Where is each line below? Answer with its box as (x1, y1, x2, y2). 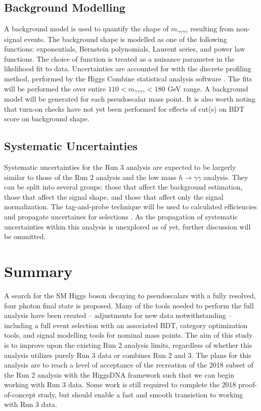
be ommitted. (4, 231, 46, 242)
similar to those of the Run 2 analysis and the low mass (4, 171, 177, 182)
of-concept (4, 389, 36, 399)
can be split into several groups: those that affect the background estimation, (4, 181, 243, 192)
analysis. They (203, 171, 248, 182)
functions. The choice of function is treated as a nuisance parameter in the (4, 53, 235, 64)
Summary (4, 261, 73, 281)
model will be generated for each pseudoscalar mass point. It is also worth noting (4, 94, 255, 104)
